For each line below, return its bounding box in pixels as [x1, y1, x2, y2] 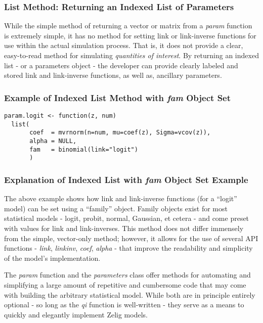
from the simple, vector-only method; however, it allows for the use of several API [4, 233, 258, 243]
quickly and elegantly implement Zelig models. [4, 309, 148, 319]
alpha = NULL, [29, 137, 77, 145]
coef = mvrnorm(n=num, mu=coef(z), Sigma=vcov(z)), [29, 129, 211, 136]
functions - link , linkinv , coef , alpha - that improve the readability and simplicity [4, 243, 253, 253]
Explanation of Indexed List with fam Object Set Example [4, 173, 248, 186]
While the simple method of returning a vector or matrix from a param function [4, 20, 252, 31]
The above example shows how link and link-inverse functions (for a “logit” [4, 193, 237, 204]
